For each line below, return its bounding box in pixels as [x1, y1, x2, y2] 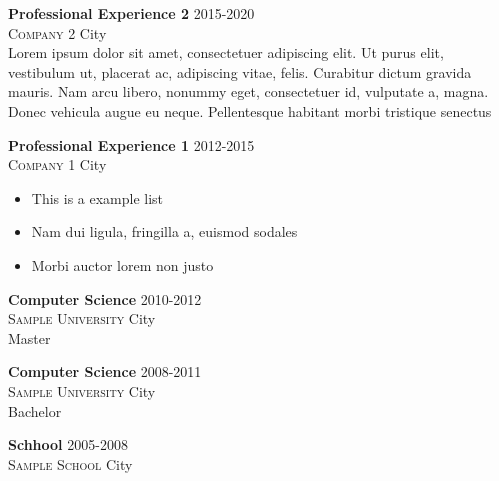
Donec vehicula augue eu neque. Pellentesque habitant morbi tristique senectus [8, 100, 492, 121]
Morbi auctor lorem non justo [31, 254, 214, 275]
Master [8, 327, 51, 348]
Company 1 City [8, 154, 107, 175]
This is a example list [31, 187, 164, 208]
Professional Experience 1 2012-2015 [8, 134, 255, 155]
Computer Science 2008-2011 [8, 361, 202, 382]
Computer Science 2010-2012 [8, 288, 202, 309]
